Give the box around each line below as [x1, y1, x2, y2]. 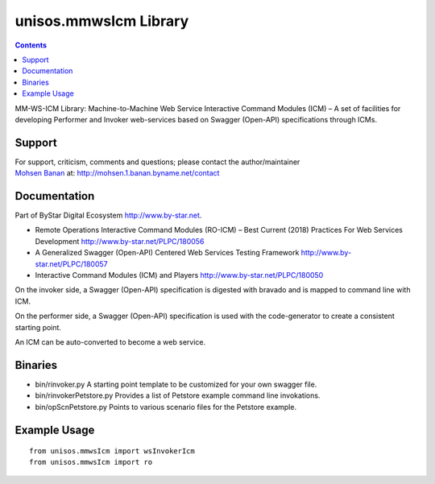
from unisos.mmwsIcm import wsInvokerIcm [29, 447, 195, 456]
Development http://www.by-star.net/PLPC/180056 [35, 236, 205, 246]
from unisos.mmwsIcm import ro [29, 457, 153, 467]
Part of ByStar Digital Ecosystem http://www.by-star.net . [14, 210, 202, 221]
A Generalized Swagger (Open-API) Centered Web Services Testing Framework [35, 248, 300, 258]
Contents [14, 40, 48, 50]
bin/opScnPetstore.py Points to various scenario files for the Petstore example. [35, 402, 297, 412]
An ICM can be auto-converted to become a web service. [14, 337, 205, 346]
